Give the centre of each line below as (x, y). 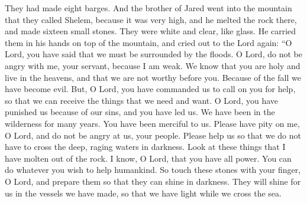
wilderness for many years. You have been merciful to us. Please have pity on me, (152, 123)
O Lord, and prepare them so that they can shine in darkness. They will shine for (153, 181)
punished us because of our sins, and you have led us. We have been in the (140, 112)
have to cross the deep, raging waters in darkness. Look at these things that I (145, 147)
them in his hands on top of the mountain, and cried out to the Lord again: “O (148, 42)
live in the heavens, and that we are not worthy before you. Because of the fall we (153, 77)
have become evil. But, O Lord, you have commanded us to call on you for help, (150, 89)
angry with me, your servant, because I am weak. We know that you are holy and (153, 65)
